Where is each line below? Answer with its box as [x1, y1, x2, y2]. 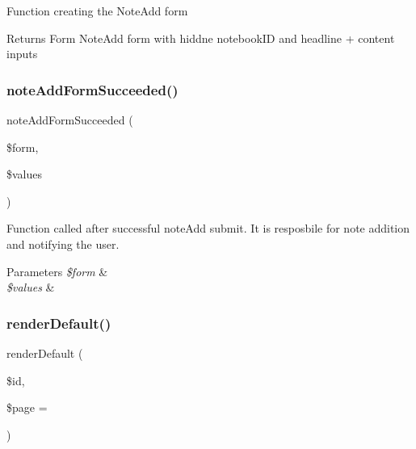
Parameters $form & [6, 262, 108, 279]
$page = [6, 399, 48, 416]
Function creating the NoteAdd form [6, 2, 188, 19]
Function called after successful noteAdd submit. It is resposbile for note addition [6, 220, 410, 237]
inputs [6, 45, 38, 62]
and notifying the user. [6, 235, 120, 252]
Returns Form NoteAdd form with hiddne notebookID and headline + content [6, 29, 395, 46]
